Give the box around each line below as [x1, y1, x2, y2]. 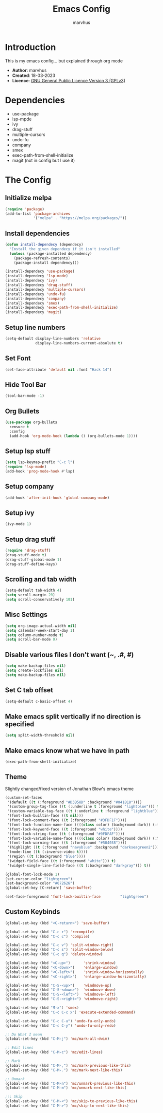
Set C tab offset [5, 686, 53, 695]
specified [5, 720, 34, 728]
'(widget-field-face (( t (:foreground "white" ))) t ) [7, 858, 116, 863]
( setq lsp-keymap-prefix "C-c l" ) [5, 460, 75, 465]
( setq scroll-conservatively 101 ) [5, 597, 75, 602]
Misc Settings [5, 610, 48, 619]
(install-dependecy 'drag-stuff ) [5, 283, 73, 288]
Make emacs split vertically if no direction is [5, 712, 141, 720]
